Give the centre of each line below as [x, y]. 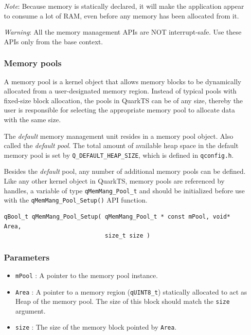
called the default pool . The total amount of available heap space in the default [121, 145]
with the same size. [32, 119]
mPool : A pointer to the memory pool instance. [87, 275]
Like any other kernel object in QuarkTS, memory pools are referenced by [114, 181]
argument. [30, 310]
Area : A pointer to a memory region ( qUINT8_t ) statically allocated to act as [131, 291]
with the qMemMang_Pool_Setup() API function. [76, 200]
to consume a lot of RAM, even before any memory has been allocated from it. [122, 15]
